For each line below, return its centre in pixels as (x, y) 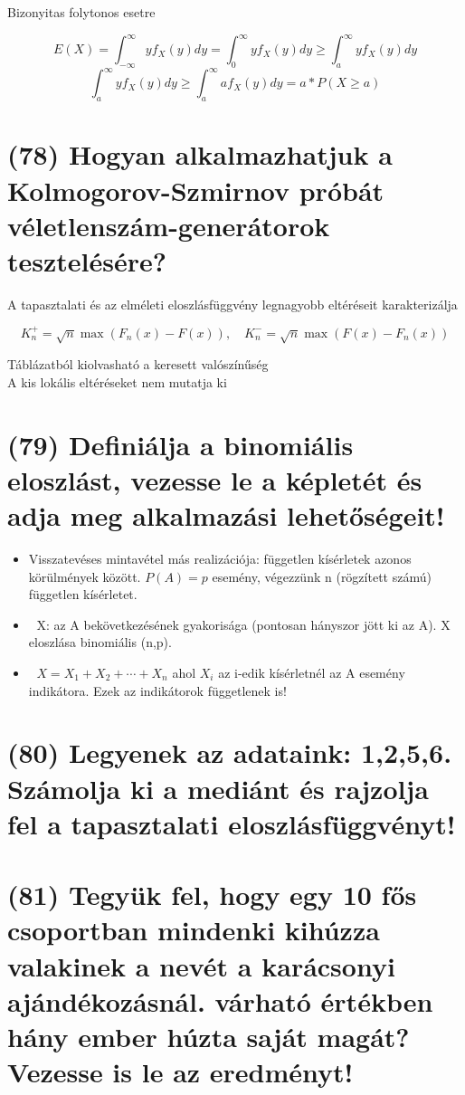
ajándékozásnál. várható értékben (220, 1000)
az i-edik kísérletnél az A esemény (312, 673)
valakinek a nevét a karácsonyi (201, 965)
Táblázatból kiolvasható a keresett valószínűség (138, 364)
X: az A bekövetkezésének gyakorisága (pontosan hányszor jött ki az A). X (243, 624)
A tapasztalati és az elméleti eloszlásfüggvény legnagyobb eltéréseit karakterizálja (232, 304)
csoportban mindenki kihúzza (194, 930)
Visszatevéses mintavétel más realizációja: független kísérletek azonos (220, 559)
